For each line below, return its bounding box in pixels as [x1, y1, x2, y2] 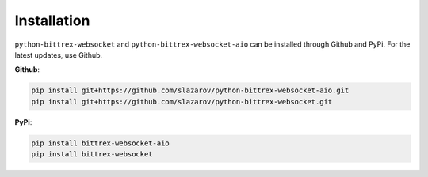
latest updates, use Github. [14, 50, 103, 59]
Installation [14, 12, 90, 29]
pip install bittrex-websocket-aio [31, 138, 170, 148]
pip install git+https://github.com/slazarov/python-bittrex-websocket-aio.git [31, 86, 350, 95]
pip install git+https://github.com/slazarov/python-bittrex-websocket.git [31, 97, 333, 106]
